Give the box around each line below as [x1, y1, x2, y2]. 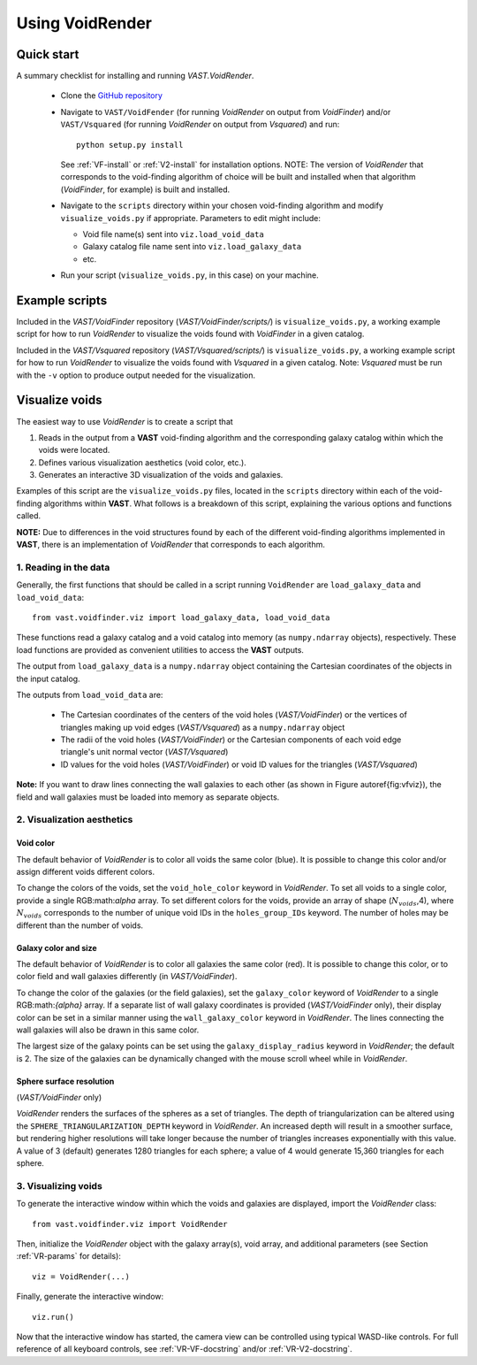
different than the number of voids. [16, 920, 144, 931]
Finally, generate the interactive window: [16, 1292, 164, 1302]
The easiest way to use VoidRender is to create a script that [16, 416, 233, 426]
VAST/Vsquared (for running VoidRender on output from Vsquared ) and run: [60, 119, 340, 130]
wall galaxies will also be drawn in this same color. [16, 1024, 200, 1035]
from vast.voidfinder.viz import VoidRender [32, 1219, 229, 1229]
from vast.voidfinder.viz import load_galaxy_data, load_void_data [32, 612, 330, 623]
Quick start [16, 47, 79, 62]
